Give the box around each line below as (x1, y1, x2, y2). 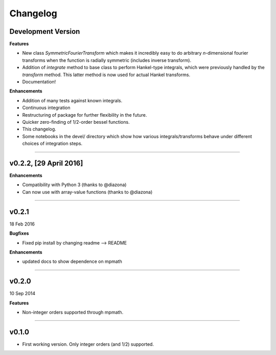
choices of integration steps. (22, 141, 83, 147)
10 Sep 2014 (9, 291, 36, 297)
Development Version (9, 27, 80, 36)
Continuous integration (22, 105, 71, 111)
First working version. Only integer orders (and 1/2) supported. (22, 341, 154, 347)
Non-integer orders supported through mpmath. (22, 309, 124, 315)
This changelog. (22, 126, 56, 132)
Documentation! (22, 79, 56, 85)
